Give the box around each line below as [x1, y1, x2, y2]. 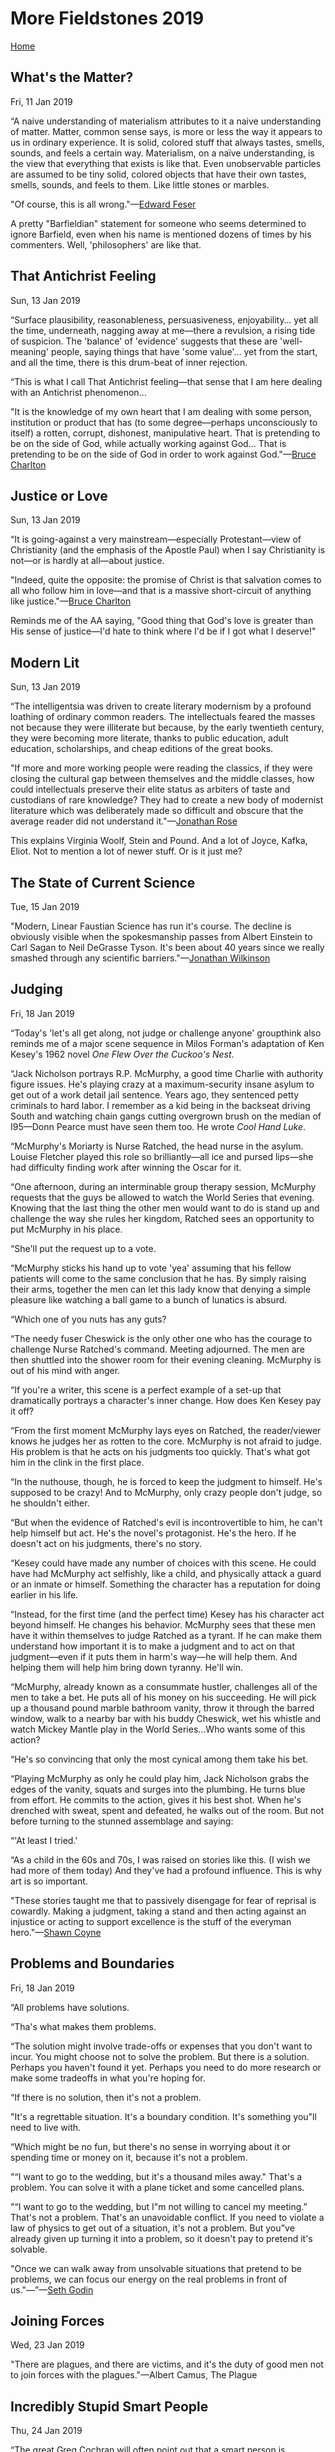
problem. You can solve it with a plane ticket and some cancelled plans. [10, 2181, 305, 2193]
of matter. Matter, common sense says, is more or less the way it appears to [10, 125, 323, 137]
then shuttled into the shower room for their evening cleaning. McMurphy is [10, 1353, 322, 1366]
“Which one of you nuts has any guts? [10, 1313, 167, 1325]
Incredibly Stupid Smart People [10, 2398, 209, 2415]
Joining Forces [10, 2313, 105, 2330]
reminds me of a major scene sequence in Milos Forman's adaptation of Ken [10, 1037, 325, 1049]
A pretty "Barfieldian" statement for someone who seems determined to [10, 217, 307, 229]
